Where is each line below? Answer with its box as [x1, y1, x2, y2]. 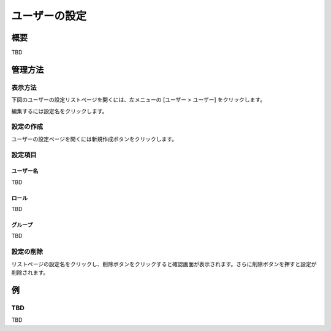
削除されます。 [11, 269, 49, 277]
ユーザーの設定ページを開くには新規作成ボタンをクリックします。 [11, 135, 178, 143]
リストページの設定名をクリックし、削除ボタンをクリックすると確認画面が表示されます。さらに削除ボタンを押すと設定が [11, 260, 317, 267]
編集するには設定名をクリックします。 [11, 107, 108, 114]
